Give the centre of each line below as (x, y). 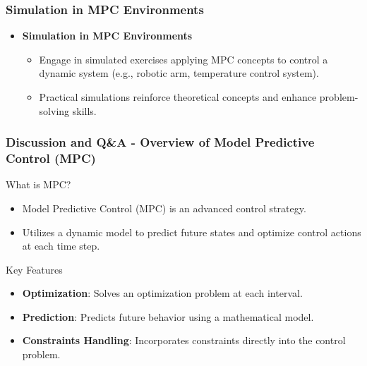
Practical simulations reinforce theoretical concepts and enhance (178, 97)
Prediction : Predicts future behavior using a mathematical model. (168, 316)
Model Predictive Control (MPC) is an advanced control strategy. (164, 208)
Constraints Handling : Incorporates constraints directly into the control (184, 340)
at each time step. (61, 246)
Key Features (34, 269)
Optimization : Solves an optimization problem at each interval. (162, 293)
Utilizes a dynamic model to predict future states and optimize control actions (192, 232)
